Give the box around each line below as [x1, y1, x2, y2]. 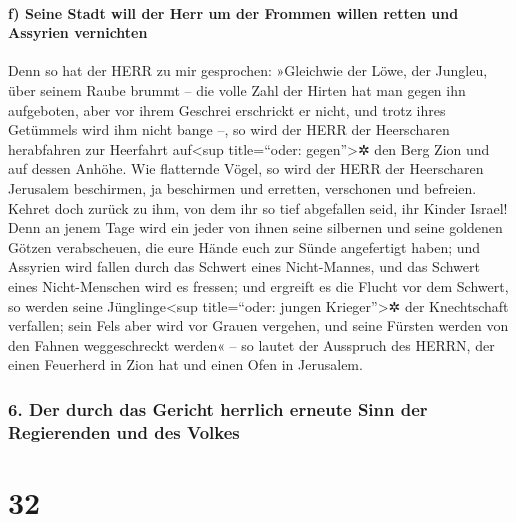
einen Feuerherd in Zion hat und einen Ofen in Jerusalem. [8, 354, 363, 375]
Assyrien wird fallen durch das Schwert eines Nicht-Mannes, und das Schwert [8, 256, 480, 277]
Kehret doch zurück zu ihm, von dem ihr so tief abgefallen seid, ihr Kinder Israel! [8, 197, 508, 218]
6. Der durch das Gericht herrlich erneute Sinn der [8, 396, 428, 421]
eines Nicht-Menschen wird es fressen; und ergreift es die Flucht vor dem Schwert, [8, 275, 509, 296]
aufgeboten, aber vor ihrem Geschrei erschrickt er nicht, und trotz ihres [8, 99, 446, 120]
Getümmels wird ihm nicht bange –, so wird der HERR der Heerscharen [8, 119, 450, 140]
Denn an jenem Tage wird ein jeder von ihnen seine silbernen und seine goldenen [8, 217, 503, 238]
